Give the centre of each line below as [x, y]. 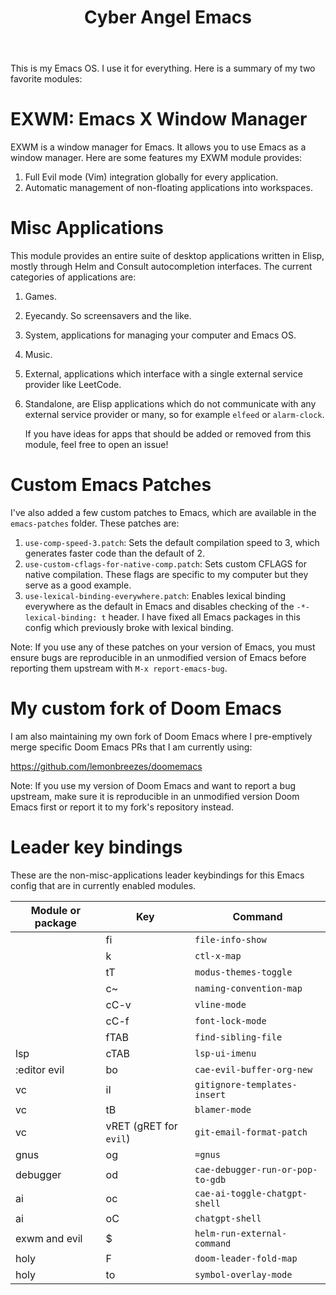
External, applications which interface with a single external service [163, 374]
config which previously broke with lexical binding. [129, 627]
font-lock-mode [230, 1020]
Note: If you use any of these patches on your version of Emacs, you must [163, 647]
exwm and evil [49, 1238]
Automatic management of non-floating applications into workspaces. [168, 188]
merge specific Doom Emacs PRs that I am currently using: [131, 747]
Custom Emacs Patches [111, 485]
